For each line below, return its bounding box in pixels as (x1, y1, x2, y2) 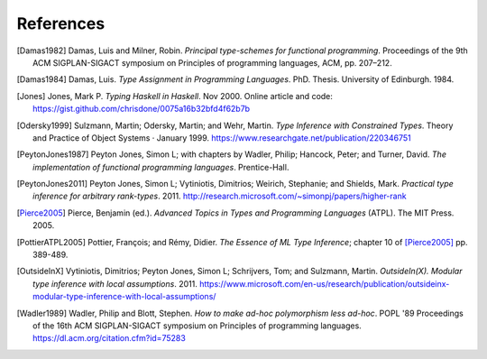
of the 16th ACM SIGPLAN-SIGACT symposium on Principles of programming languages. (32, 320, 363, 331)
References (16, 14, 106, 33)
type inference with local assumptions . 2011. (32, 278, 198, 289)
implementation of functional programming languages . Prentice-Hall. (32, 161, 289, 172)
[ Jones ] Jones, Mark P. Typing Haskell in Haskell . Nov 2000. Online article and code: (16, 90, 334, 101)
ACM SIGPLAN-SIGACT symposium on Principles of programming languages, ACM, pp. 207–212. (32, 57, 392, 68)
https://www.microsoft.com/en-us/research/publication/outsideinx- (198, 278, 450, 289)
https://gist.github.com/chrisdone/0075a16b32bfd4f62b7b (32, 104, 251, 115)
